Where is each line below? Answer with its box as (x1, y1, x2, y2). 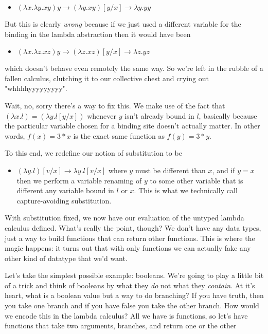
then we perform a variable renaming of (16, 175, 142, 185)
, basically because (199, 110, 257, 121)
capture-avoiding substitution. (16, 195, 112, 206)
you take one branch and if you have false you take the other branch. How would (5, 300, 259, 311)
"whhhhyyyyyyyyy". (5, 83, 67, 94)
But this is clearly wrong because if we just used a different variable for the (5, 18, 241, 29)
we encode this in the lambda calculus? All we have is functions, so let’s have (5, 310, 248, 321)
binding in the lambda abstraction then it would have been (5, 28, 191, 39)
